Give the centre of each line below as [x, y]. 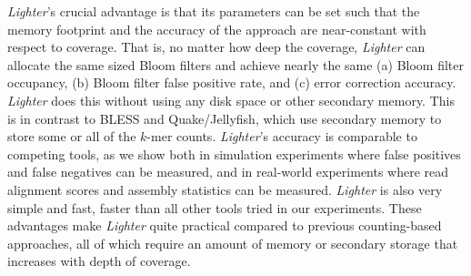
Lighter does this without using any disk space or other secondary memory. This [231, 100]
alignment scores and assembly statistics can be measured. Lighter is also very [225, 189]
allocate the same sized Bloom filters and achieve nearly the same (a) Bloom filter [236, 64]
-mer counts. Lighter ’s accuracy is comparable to [282, 136]
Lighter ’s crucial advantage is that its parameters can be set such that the [214, 11]
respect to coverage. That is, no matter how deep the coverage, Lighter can [216, 47]
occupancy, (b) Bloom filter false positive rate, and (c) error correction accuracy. [232, 82]
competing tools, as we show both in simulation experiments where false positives [234, 153]
